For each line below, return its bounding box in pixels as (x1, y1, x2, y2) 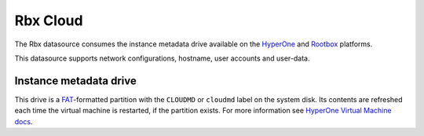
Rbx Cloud (14, 12, 83, 29)
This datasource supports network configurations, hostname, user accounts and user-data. (14, 53, 310, 63)
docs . (14, 116, 33, 126)
